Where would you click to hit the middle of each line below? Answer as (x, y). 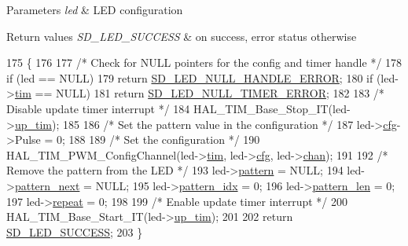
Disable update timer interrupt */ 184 (98, 108)
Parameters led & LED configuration (95, 9)
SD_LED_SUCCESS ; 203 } (75, 231)
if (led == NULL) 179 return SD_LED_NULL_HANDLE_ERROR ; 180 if (190, 77)
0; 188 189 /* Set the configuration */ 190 (158, 140)
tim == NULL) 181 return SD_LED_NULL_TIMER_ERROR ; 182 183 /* (199, 93)
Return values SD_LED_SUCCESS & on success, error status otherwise (182, 36)
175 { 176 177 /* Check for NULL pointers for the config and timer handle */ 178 (204, 62)
